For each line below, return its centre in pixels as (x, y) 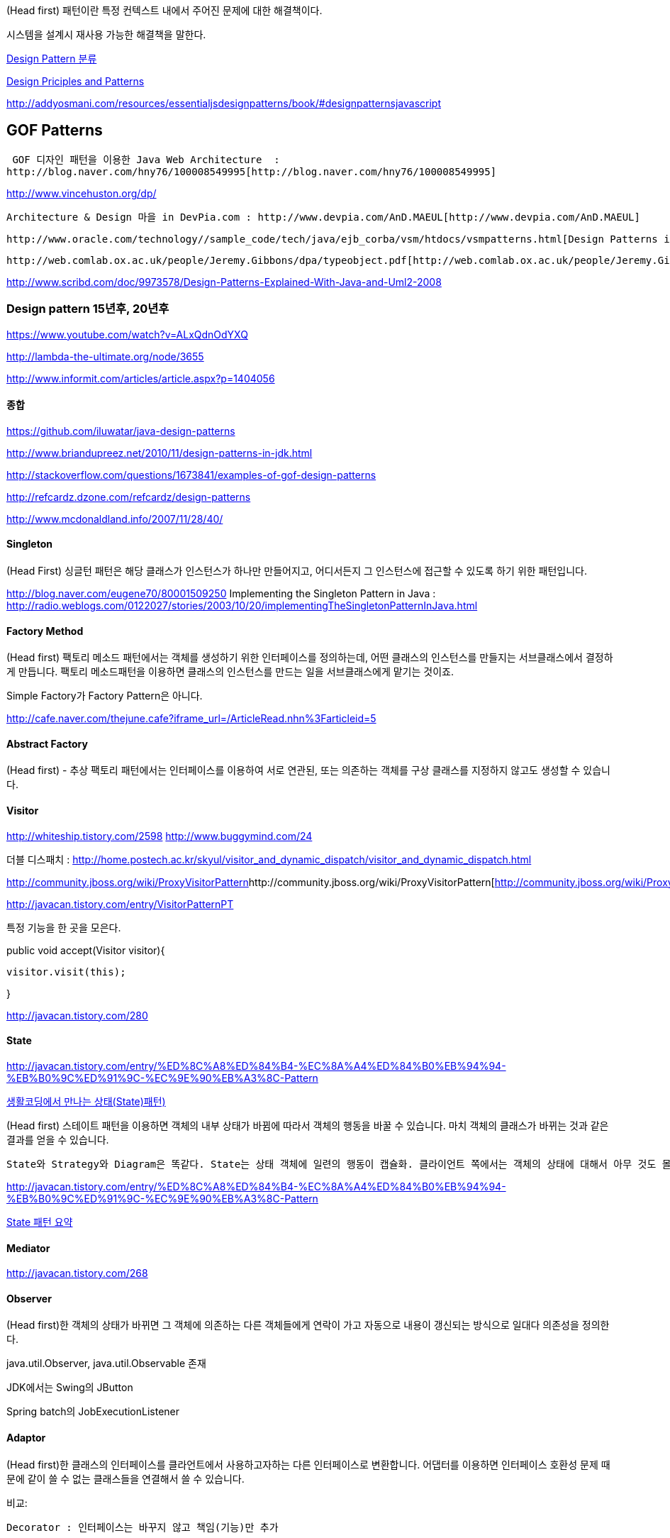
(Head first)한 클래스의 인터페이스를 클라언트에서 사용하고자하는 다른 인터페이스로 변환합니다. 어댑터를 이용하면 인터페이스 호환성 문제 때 (308, 1464)
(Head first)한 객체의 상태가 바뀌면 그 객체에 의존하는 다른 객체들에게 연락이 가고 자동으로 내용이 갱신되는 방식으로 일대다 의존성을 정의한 (308, 1325)
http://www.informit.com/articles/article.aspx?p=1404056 (141, 378)
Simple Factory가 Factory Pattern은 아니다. (105, 696)
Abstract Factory (47, 743)
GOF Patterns (55, 131)
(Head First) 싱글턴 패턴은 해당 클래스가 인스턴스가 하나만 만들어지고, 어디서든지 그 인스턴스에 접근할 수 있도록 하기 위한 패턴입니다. (297, 571)
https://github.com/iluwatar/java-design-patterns (121, 431)
